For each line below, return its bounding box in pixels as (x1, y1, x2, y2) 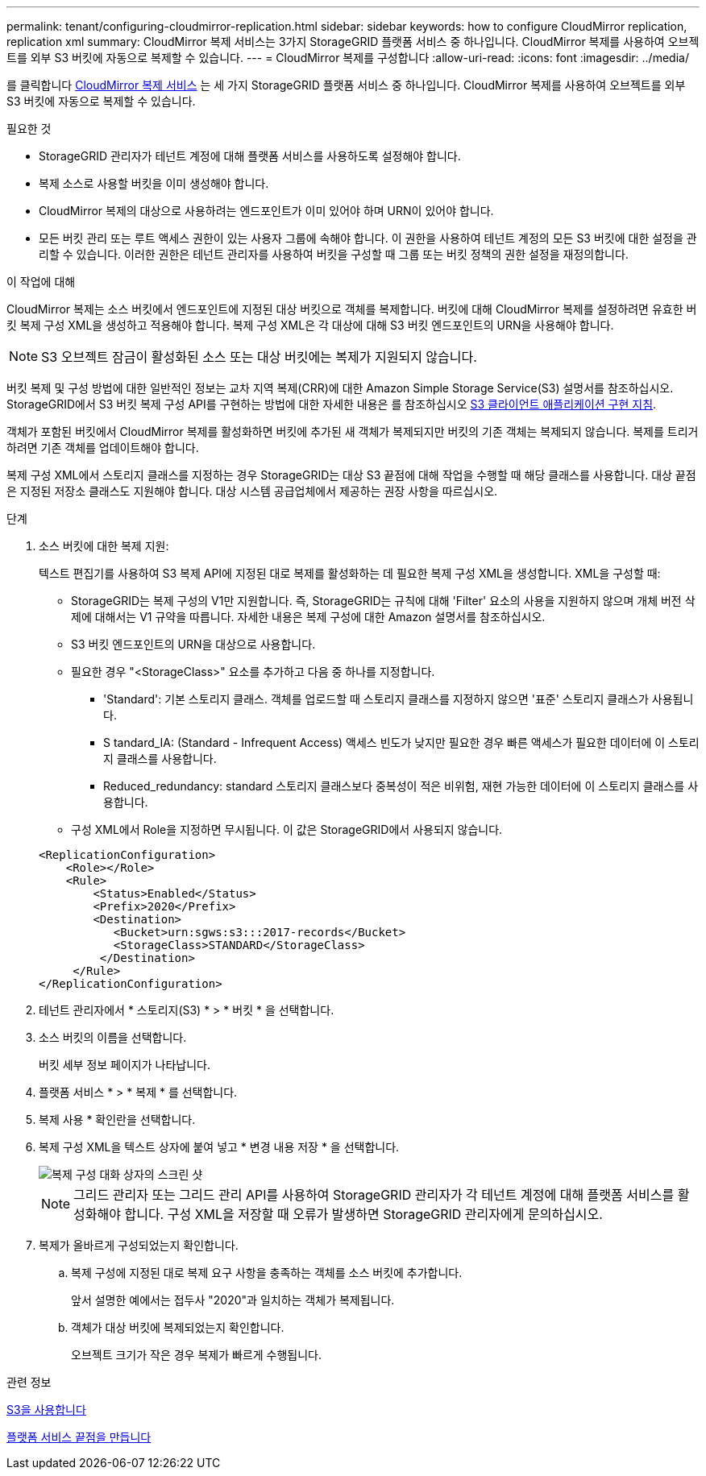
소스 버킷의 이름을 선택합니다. (39, 1030, 187, 1044)
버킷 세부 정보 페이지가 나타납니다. (39, 1058, 210, 1072)
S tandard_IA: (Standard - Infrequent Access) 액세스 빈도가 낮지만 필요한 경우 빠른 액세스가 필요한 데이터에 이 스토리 (103, 736, 700, 749)
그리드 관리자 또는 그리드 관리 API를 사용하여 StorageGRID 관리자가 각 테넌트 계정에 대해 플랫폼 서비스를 (73, 1187, 675, 1203)
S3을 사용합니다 (6, 1403, 86, 1416)
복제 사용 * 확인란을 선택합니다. (39, 1113, 196, 1126)
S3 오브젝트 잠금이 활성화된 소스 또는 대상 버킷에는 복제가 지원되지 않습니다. (41, 349, 477, 365)
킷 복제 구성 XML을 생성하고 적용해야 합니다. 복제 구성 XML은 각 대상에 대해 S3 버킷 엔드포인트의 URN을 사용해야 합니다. (6, 318, 614, 332)
